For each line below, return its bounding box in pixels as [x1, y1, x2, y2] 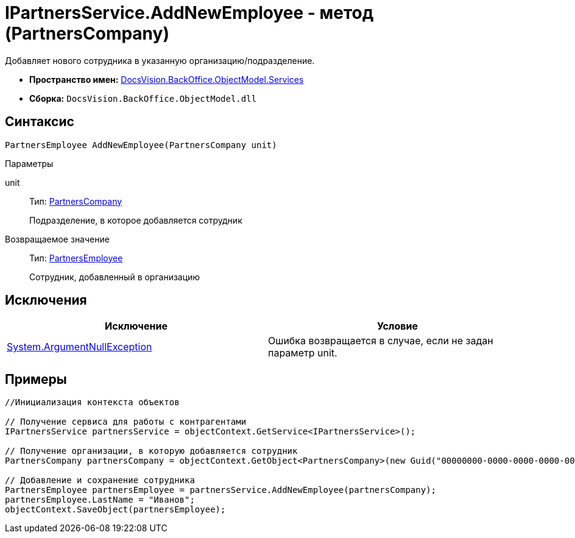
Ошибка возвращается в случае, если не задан [268, 334, 493, 347]
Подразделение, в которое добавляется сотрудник [29, 214, 242, 225]
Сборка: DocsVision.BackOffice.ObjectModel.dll [29, 93, 257, 104]
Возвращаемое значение [5, 233, 110, 244]
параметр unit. [268, 347, 337, 359]
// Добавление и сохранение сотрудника [5, 475, 195, 486]
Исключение [105, 320, 168, 333]
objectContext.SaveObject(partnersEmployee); [5, 504, 226, 515]
